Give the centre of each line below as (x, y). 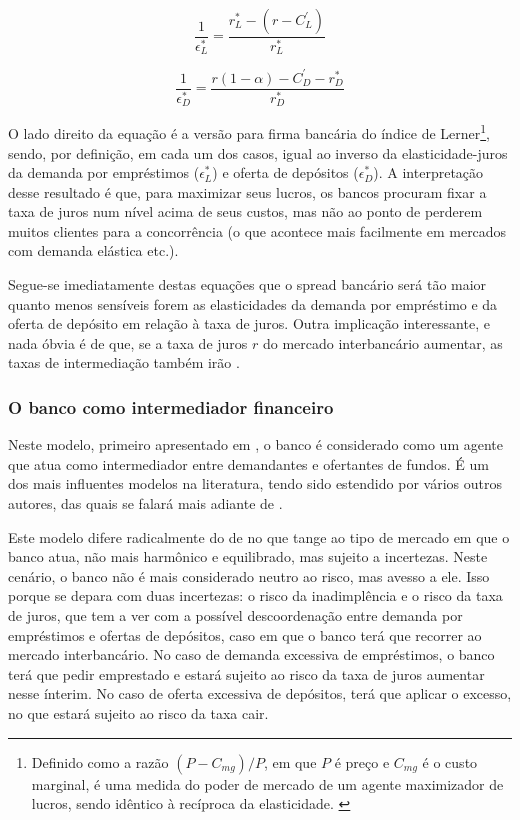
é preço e (362, 761)
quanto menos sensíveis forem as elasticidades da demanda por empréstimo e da (253, 303)
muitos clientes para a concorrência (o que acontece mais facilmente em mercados (257, 230)
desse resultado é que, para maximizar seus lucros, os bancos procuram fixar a (247, 191)
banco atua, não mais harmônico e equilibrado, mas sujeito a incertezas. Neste (248, 556)
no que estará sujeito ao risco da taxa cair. (138, 712)
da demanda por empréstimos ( (104, 172)
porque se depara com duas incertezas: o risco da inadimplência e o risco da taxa (255, 595)
